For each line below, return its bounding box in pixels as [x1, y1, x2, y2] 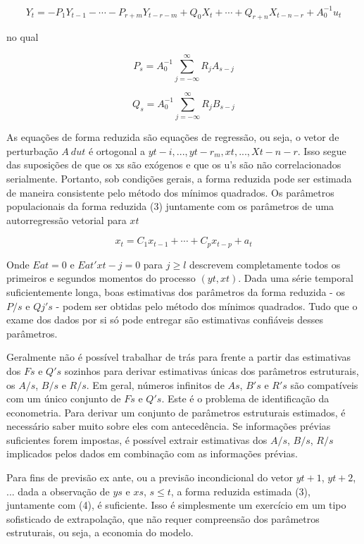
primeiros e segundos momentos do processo [6, 271, 196, 285]
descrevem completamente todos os [189, 256, 341, 271]
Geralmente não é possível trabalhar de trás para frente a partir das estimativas [6, 350, 351, 364]
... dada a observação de [6, 483, 110, 498]
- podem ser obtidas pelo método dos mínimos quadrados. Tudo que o [56, 298, 358, 313]
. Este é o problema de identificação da [161, 391, 330, 406]
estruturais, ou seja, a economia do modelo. [6, 525, 194, 540]
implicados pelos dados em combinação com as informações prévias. [6, 446, 298, 461]
